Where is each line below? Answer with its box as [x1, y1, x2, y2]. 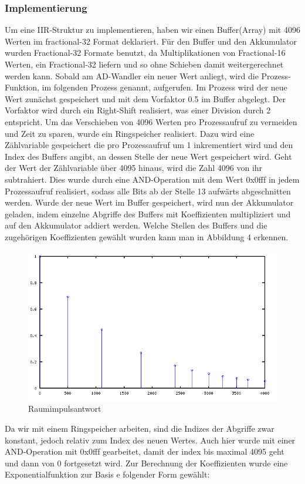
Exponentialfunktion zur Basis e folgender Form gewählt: [5, 468, 210, 480]
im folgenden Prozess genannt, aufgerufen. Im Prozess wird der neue [42, 81, 287, 93]
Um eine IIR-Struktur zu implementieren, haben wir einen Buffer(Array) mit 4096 [5, 23, 300, 36]
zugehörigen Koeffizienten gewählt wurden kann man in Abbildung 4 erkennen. [5, 230, 289, 243]
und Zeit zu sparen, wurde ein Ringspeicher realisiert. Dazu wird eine [5, 127, 255, 139]
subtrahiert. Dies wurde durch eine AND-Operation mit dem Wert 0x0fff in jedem [5, 173, 300, 185]
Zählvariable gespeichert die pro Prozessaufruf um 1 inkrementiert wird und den [5, 139, 293, 151]
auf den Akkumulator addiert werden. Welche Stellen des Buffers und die [5, 219, 267, 231]
